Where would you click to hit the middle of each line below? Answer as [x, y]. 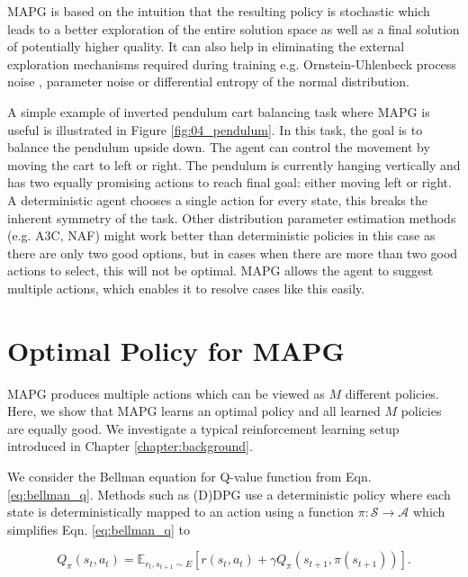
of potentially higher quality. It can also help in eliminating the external [206, 46]
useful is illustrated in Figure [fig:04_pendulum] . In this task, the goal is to [215, 129]
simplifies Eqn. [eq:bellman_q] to [99, 529]
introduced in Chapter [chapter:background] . [130, 446]
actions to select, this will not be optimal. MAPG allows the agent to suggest [220, 270]
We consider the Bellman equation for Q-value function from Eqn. [189, 476]
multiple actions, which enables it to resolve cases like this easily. [186, 288]
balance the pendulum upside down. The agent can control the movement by [219, 147]
